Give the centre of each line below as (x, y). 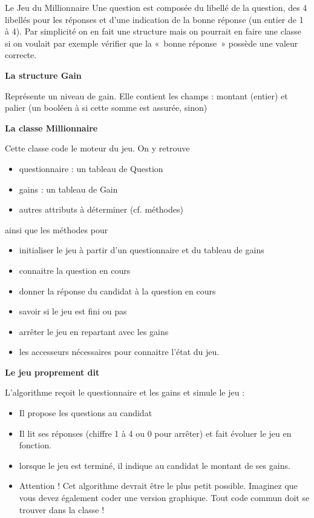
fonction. (35, 445)
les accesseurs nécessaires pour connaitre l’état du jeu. (119, 352)
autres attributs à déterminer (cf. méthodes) (101, 209)
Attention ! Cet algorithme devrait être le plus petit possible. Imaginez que (158, 486)
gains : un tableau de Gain (68, 189)
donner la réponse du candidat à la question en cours (117, 291)
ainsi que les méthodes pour (57, 229)
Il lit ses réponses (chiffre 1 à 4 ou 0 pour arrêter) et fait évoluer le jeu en (155, 433)
